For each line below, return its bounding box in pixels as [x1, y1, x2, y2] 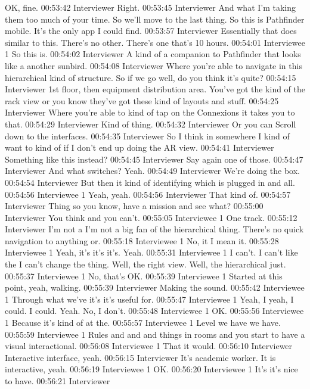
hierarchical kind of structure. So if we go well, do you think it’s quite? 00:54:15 [5, 71, 296, 83]
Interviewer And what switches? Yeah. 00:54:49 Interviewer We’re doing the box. [5, 164, 300, 177]
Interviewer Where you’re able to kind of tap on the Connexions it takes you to [5, 106, 295, 119]
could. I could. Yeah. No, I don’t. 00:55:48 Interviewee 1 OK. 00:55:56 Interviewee [5, 304, 304, 317]
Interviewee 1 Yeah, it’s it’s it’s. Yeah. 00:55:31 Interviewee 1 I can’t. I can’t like [5, 246, 298, 259]
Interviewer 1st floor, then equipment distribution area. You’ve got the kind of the [5, 83, 305, 95]
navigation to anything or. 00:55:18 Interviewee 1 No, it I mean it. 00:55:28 [5, 234, 279, 247]
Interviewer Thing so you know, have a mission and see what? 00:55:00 [5, 200, 263, 212]
